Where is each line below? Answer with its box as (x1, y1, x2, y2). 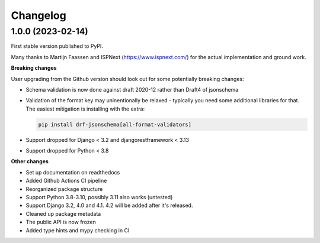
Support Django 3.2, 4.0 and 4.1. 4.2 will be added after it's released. (25, 202, 193, 209)
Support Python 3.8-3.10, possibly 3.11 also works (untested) (25, 194, 173, 201)
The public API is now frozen (25, 219, 96, 226)
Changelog (11, 9, 66, 22)
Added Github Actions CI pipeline (25, 177, 107, 184)
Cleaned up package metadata (25, 210, 101, 217)
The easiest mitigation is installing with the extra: (25, 105, 145, 112)
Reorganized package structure (25, 185, 103, 192)
